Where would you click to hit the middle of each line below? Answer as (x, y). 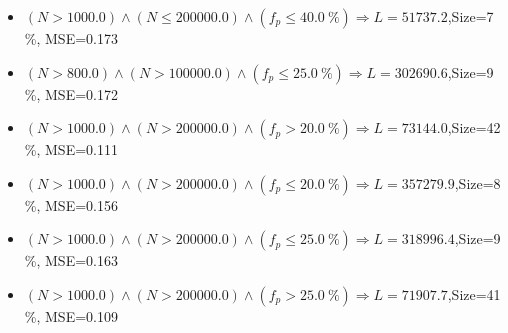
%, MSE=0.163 (71, 260)
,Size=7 (470, 16)
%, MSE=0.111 (71, 149)
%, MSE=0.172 (71, 93)
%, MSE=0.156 (71, 204)
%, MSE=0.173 (71, 38)
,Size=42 (474, 127)
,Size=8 (477, 182)
